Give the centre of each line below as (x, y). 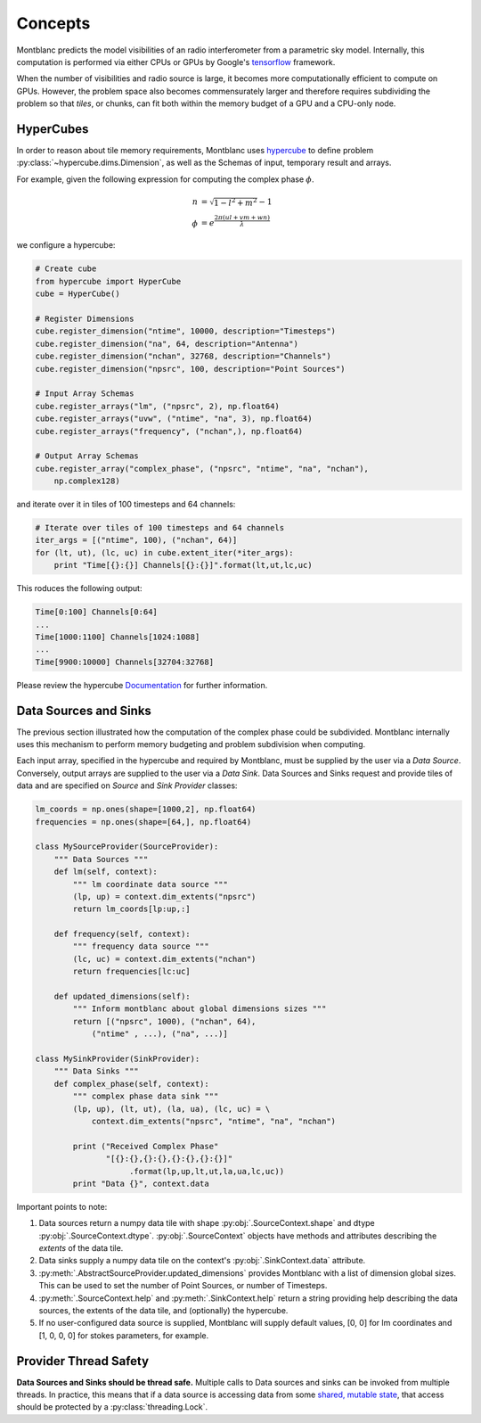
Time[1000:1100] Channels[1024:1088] (118, 637)
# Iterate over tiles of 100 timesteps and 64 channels (160, 528)
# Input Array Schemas (85, 394)
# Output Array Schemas (87, 456)
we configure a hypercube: (66, 245)
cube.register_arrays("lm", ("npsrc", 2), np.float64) (157, 406)
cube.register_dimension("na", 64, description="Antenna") (167, 344)
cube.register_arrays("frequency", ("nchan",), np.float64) (169, 431)
